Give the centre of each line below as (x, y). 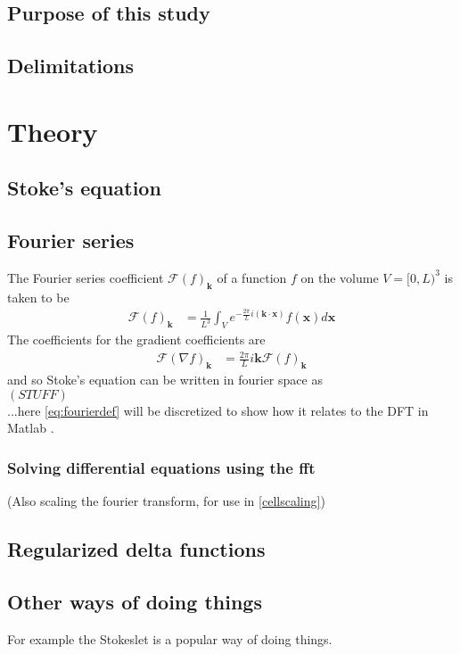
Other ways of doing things (135, 601)
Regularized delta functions (136, 549)
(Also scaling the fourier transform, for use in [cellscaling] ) (166, 501)
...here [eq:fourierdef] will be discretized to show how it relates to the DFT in (218, 410)
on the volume (340, 277)
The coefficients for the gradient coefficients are (136, 339)
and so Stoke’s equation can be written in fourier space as (165, 380)
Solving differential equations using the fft (161, 467)
